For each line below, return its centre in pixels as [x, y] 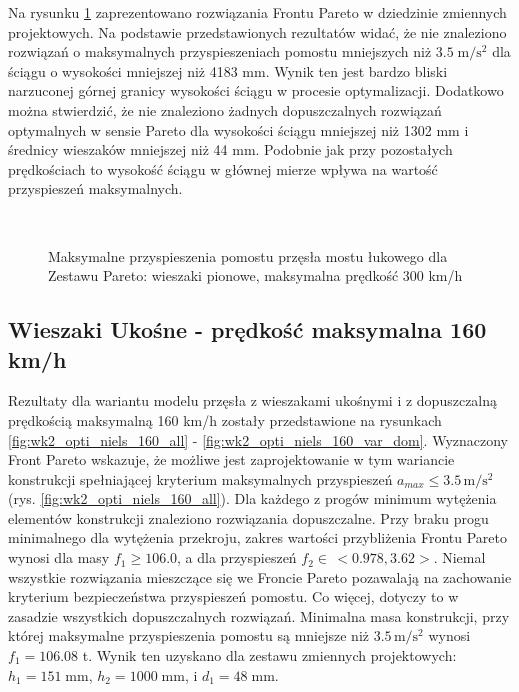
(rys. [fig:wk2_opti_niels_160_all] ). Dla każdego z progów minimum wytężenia [252, 498]
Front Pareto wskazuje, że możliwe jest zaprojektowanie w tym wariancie [231, 459]
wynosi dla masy [59, 557]
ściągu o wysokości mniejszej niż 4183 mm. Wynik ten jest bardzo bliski [228, 70]
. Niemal [459, 557]
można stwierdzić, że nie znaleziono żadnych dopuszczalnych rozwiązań [225, 109]
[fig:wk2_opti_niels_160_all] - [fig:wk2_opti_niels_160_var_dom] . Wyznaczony [258, 439]
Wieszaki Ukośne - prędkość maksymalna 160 [247, 329]
